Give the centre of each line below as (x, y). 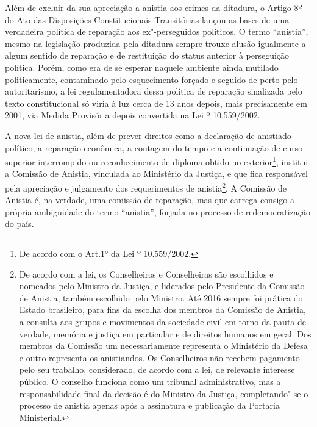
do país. (20, 224)
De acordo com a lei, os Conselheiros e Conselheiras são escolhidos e (146, 274)
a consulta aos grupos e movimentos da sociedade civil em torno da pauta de (162, 321)
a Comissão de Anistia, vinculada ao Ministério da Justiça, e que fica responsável (157, 174)
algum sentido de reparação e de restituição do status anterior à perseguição (147, 55)
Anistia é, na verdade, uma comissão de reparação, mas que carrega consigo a (150, 200)
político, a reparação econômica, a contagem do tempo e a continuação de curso (154, 147)
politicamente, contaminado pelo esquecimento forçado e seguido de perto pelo (151, 79)
